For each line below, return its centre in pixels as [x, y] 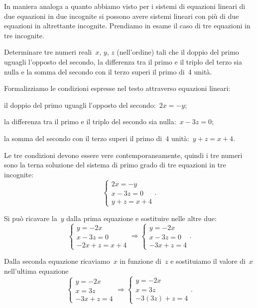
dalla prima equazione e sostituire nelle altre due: [141, 218]
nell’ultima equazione [36, 270]
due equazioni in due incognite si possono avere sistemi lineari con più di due [122, 16]
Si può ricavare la [31, 218]
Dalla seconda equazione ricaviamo [57, 261]
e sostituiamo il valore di [208, 261]
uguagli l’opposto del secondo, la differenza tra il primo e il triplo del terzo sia [123, 61]
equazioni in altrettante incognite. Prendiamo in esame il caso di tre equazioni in [127, 26]
